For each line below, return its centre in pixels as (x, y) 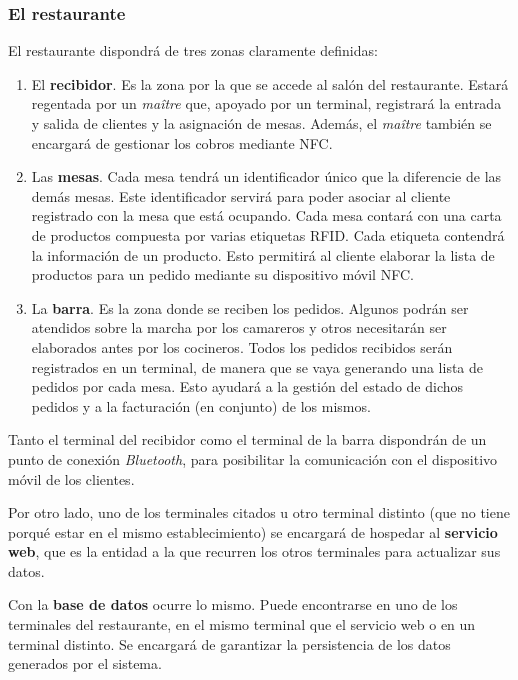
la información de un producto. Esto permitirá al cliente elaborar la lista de (263, 254)
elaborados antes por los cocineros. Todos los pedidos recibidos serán (242, 346)
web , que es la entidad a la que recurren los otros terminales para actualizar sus (254, 551)
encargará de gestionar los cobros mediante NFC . (182, 142)
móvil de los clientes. (71, 478)
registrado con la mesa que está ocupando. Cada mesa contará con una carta (266, 215)
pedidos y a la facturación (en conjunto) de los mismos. (201, 405)
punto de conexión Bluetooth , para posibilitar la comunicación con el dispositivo (253, 458)
